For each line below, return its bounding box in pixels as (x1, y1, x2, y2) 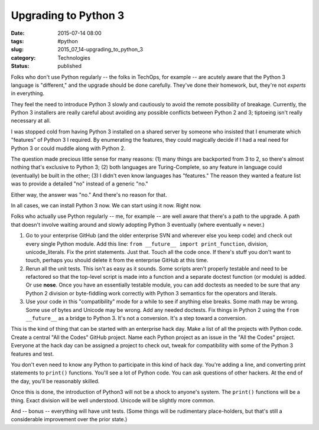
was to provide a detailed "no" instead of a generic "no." (11, 180, 149, 187)
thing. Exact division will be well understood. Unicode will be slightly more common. (11, 396, 215, 404)
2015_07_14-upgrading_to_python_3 (57, 46, 144, 53)
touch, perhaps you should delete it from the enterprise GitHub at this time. (25, 257, 209, 264)
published (57, 63, 82, 70)
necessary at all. (11, 117, 51, 124)
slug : (11, 46, 24, 53)
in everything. (11, 90, 44, 97)
